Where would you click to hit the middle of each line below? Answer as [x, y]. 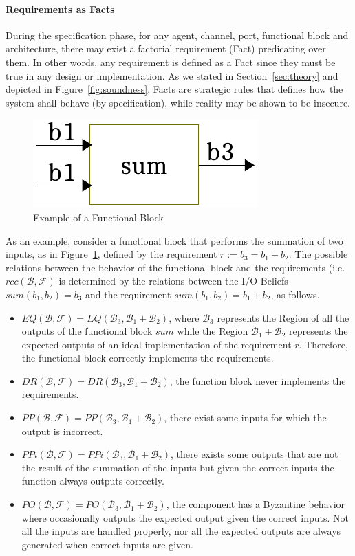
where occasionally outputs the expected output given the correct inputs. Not [185, 517]
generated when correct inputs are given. [107, 544]
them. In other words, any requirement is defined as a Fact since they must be [171, 62]
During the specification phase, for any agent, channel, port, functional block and [177, 35]
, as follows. [295, 294]
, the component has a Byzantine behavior [256, 504]
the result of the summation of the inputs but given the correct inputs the [178, 467]
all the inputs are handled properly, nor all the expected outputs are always [181, 531]
